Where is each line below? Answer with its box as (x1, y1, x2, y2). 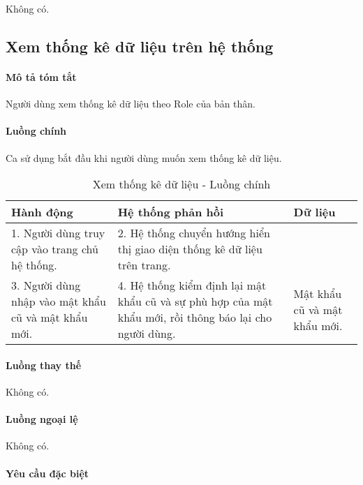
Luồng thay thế (6, 357, 82, 372)
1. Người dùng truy (11, 225, 105, 241)
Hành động (11, 204, 73, 221)
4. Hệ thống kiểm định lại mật (117, 277, 267, 294)
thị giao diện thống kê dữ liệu (117, 241, 262, 258)
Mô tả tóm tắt (6, 69, 77, 84)
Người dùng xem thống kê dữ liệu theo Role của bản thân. (6, 96, 255, 111)
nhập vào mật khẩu (11, 293, 107, 310)
